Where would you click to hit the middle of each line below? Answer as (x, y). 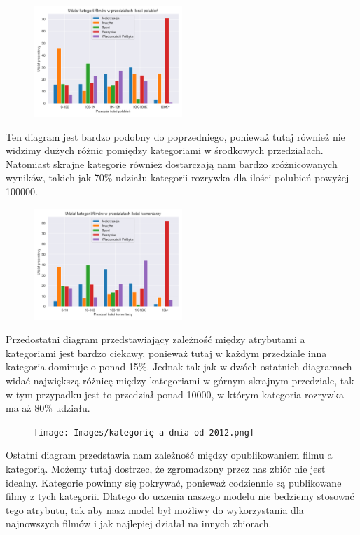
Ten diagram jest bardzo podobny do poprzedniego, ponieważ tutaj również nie (175, 136)
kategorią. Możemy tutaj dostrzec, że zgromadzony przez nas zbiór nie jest (166, 468)
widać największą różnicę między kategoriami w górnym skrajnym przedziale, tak (180, 380)
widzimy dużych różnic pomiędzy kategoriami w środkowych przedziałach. (165, 150)
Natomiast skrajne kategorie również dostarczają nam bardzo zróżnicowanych (172, 164)
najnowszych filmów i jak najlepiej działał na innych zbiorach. (139, 523)
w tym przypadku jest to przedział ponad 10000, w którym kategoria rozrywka (175, 394)
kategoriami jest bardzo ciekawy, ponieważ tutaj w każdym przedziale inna (166, 353)
